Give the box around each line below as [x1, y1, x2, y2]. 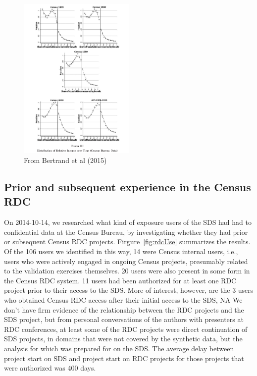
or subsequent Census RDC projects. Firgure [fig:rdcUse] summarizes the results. [4, 236, 251, 247]
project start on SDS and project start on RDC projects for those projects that [4, 353, 244, 363]
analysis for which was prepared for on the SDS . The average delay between [4, 343, 234, 353]
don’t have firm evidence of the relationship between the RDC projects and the [4, 304, 244, 315]
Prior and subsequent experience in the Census [4, 179, 251, 195]
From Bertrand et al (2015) [24, 155, 107, 165]
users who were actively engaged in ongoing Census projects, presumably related [4, 256, 248, 266]
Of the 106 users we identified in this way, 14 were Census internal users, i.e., [4, 246, 238, 256]
